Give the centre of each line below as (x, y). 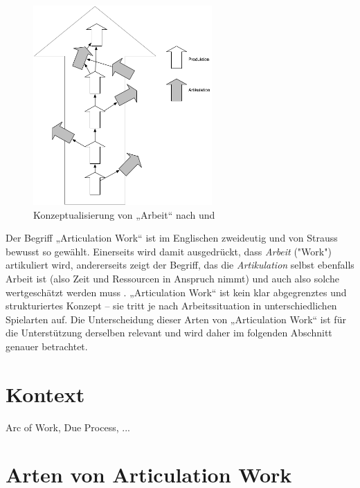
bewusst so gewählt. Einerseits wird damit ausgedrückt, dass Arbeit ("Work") (169, 251)
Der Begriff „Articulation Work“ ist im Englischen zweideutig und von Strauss (172, 238)
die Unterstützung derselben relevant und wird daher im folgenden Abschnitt (169, 333)
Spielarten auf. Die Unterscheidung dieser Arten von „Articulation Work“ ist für (176, 319)
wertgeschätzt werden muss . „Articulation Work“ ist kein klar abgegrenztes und (176, 292)
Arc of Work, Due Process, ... (68, 427)
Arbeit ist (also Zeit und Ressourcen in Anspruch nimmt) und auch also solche (172, 278)
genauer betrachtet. (47, 346)
